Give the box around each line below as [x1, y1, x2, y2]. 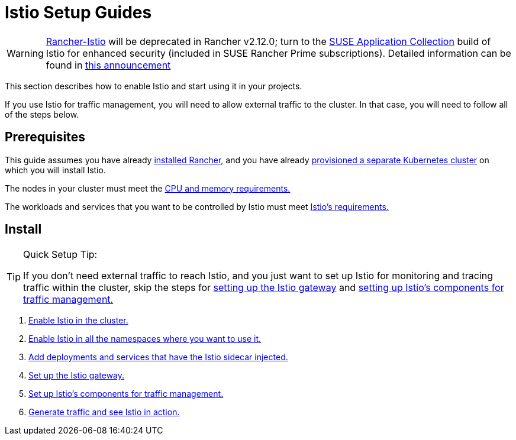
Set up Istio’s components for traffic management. [28, 389, 224, 399]
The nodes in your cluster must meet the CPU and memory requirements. [5, 183, 291, 193]
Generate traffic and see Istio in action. [28, 407, 180, 418]
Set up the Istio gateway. [28, 370, 125, 381]
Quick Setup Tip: [23, 248, 98, 261]
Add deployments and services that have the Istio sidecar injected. [28, 352, 288, 363]
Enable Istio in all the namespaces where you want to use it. [28, 334, 262, 344]
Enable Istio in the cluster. [28, 315, 128, 326]
